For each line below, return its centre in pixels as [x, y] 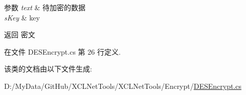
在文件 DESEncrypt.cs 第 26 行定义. [62, 51]
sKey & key [22, 17]
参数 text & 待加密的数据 [45, 7]
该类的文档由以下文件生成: [48, 69]
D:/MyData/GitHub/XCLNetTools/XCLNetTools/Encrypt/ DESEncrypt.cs [123, 86]
